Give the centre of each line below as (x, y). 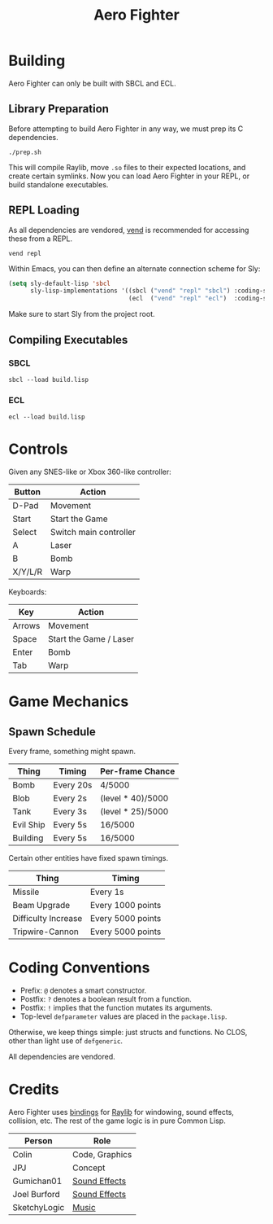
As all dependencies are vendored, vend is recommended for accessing (129, 230)
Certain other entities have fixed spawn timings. (89, 858)
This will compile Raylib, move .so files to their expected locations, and (127, 167)
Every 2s (70, 798)
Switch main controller (93, 533)
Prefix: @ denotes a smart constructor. (83, 990)
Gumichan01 (37, 1181)
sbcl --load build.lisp (49, 379)
